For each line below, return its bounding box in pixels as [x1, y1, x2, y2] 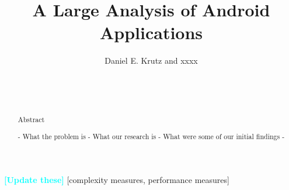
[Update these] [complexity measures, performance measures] [4, 173, 229, 185]
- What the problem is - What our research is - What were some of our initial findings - [18, 132, 285, 141]
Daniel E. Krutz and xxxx [105, 54, 198, 67]
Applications [99, 20, 203, 44]
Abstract [18, 115, 45, 125]
